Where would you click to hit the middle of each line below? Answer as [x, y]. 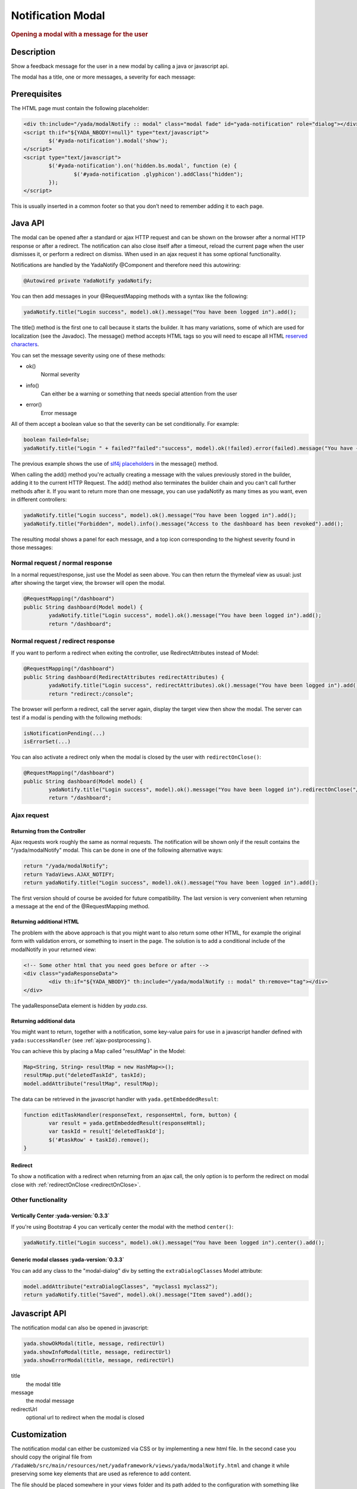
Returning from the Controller [48, 831]
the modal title [43, 1384]
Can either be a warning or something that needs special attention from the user [139, 394]
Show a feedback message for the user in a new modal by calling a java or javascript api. [120, 66]
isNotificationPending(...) [64, 733]
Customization [39, 1435]
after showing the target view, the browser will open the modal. [88, 583]
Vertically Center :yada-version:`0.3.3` [60, 1216]
